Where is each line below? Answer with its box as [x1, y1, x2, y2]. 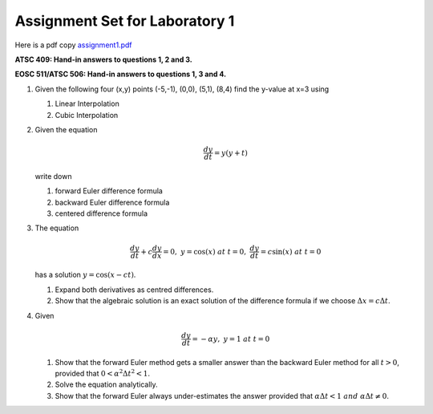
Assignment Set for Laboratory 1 [14, 12, 235, 30]
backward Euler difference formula [55, 197, 170, 207]
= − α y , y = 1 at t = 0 [192, 334, 270, 343]
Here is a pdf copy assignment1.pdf [14, 40, 132, 50]
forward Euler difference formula [55, 186, 164, 196]
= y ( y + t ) [213, 148, 248, 157]
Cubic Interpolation [55, 110, 119, 120]
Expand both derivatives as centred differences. [55, 285, 214, 294]
